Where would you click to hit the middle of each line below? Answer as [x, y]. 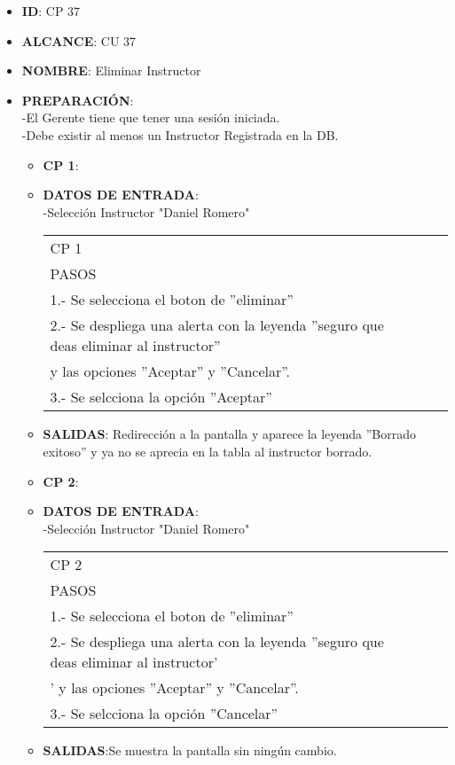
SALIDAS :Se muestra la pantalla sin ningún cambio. [190, 750]
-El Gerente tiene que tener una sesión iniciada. [151, 117]
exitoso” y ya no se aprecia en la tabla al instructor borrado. [208, 451]
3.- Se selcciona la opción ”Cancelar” [164, 714]
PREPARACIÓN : [78, 100]
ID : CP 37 [51, 11]
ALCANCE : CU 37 [79, 40]
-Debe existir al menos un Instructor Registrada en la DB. [180, 134]
